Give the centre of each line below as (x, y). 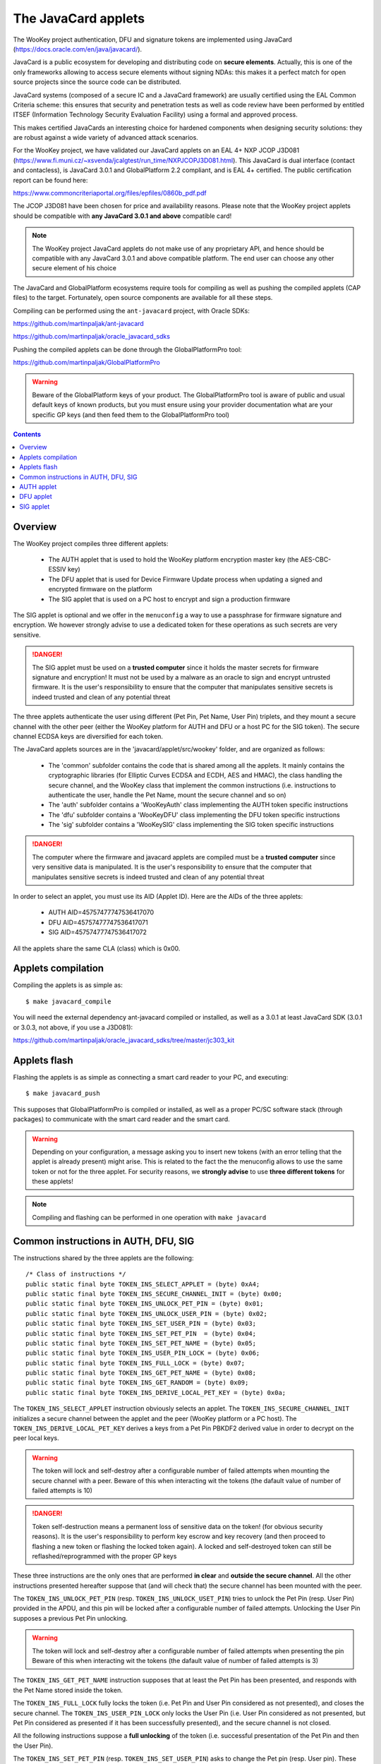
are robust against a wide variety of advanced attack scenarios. (106, 138)
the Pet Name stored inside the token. (68, 1690)
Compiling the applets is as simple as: (68, 985)
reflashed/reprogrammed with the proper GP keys (104, 1556)
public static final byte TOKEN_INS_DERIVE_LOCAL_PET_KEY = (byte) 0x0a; (156, 1393)
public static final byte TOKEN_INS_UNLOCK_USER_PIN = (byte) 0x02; (146, 1313)
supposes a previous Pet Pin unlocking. (71, 1618)
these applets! (53, 1181)
